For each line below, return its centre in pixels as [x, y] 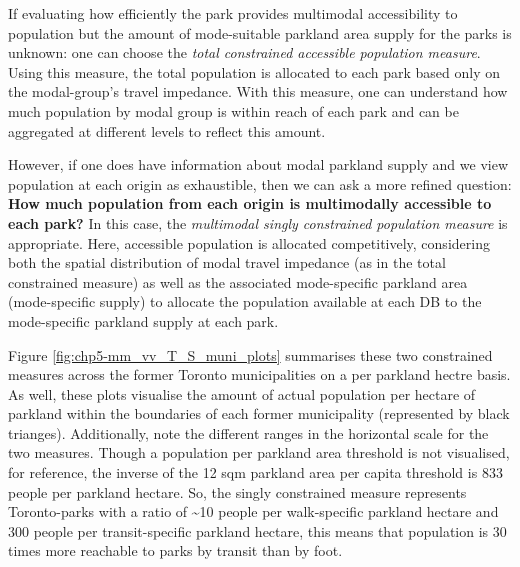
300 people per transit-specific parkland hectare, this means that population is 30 [257, 530]
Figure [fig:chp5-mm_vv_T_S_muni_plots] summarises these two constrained [250, 354]
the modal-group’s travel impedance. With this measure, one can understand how [258, 91]
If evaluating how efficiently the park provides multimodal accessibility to [233, 13]
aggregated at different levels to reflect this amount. [167, 130]
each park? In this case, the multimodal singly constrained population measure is [258, 222]
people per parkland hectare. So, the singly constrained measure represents [237, 491]
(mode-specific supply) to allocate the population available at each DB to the [245, 301]
